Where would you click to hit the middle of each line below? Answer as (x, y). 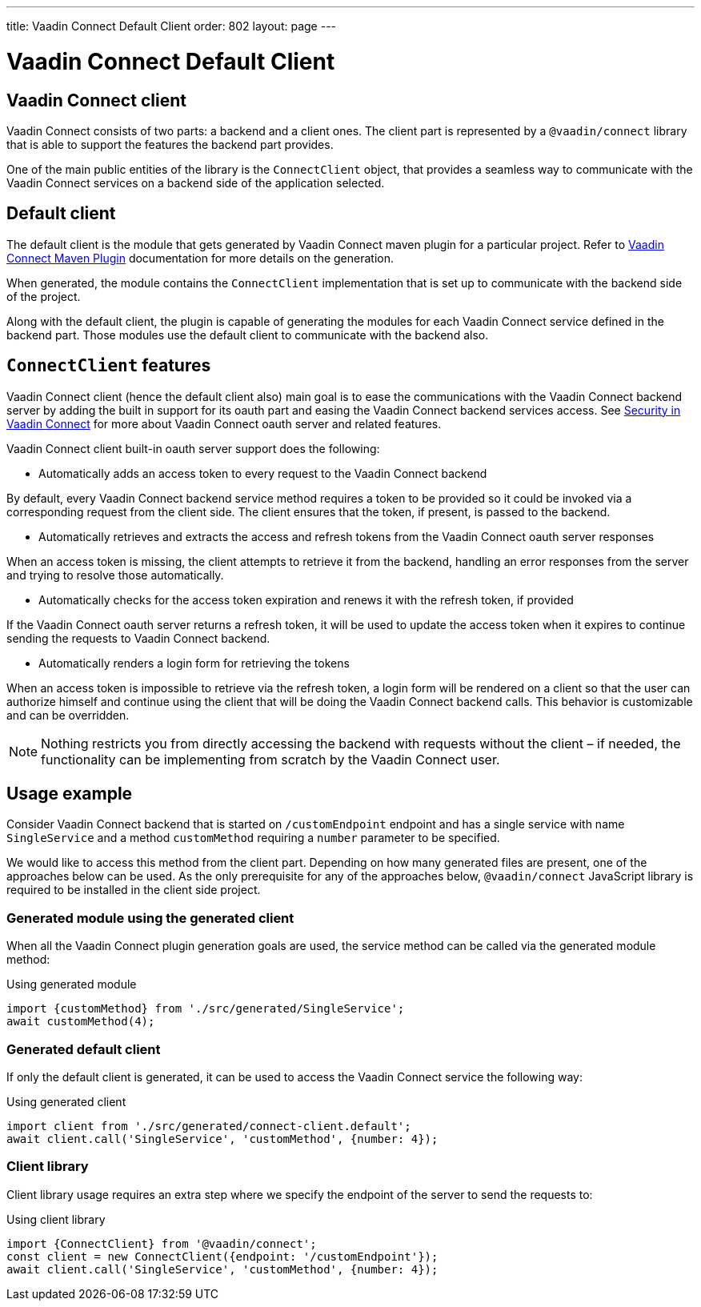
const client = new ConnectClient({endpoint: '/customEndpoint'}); (222, 1256)
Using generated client (66, 1101)
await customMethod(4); (81, 1022)
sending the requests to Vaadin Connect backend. (138, 638)
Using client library (56, 1219)
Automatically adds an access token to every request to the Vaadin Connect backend (263, 473)
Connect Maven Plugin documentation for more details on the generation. (200, 258)
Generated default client (84, 1049)
